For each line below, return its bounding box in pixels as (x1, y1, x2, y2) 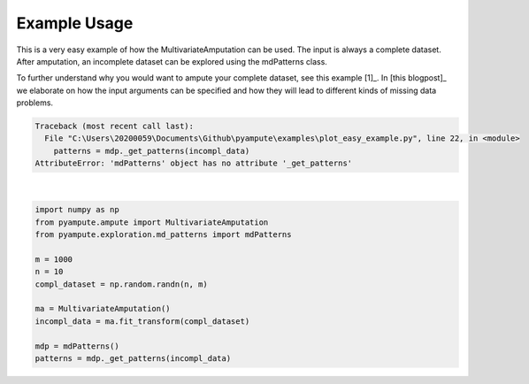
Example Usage (16, 13, 134, 33)
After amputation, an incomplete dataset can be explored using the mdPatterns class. (16, 56, 327, 66)
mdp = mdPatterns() (34, 341, 119, 351)
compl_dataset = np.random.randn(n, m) (34, 279, 208, 289)
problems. (16, 97, 53, 108)
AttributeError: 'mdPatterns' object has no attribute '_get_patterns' (34, 158, 353, 168)
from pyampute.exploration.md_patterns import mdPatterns (34, 230, 292, 240)
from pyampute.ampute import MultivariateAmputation (34, 217, 269, 227)
